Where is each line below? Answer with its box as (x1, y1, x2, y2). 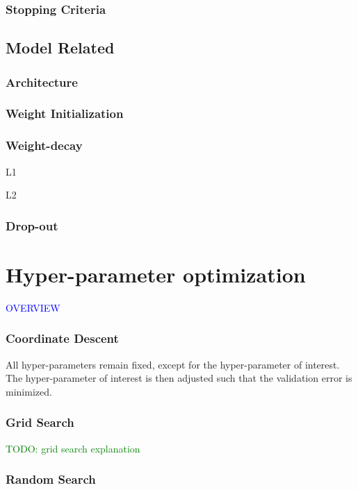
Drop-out (6, 217, 58, 234)
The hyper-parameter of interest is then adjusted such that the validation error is (6, 371, 352, 385)
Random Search (6, 471, 96, 488)
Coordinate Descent (6, 330, 119, 347)
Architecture (6, 73, 78, 90)
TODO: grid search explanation (6, 441, 140, 455)
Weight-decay (6, 137, 83, 154)
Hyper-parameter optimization (6, 260, 306, 288)
